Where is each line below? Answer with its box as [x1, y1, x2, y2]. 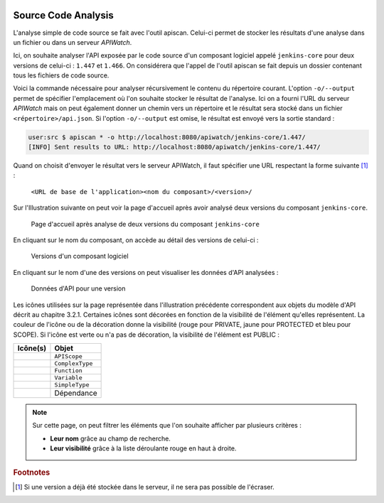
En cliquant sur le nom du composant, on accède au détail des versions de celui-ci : [13, 235, 259, 244]
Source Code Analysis [13, 9, 114, 21]
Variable [54, 374, 83, 382]
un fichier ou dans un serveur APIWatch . [13, 38, 132, 46]
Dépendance [54, 388, 97, 398]
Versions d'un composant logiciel [31, 252, 129, 261]
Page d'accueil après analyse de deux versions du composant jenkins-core [31, 220, 260, 228]
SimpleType [54, 381, 90, 389]
